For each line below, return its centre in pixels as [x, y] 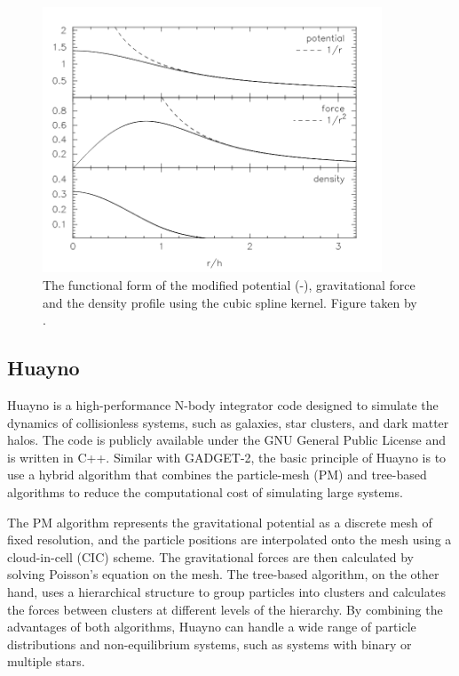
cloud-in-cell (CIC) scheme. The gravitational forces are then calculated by [210, 556]
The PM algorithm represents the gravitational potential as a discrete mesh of [220, 522]
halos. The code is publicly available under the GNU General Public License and [227, 440]
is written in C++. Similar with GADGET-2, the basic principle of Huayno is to [227, 457]
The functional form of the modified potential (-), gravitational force [229, 285]
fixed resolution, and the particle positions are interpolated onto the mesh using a [229, 539]
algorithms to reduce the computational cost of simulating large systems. [205, 491]
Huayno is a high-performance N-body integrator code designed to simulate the [223, 405]
